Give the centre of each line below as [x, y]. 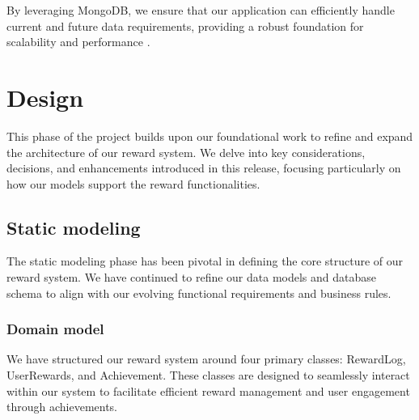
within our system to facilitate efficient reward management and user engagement [208, 390]
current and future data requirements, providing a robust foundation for [185, 25]
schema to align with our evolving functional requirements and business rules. [199, 293]
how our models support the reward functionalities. [133, 183]
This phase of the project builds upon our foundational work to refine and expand [210, 136]
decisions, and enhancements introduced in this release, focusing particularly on [204, 168]
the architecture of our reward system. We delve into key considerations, [186, 152]
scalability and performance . [78, 42]
